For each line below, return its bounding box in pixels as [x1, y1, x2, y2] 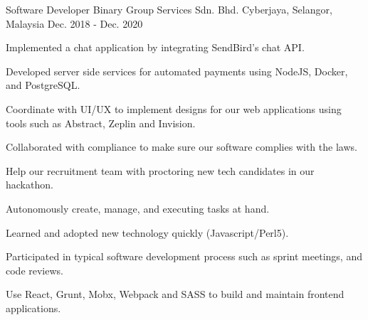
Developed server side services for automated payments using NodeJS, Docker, [6, 63, 348, 78]
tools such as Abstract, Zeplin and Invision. [6, 115, 196, 130]
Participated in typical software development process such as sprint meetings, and [6, 249, 362, 264]
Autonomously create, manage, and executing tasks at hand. [6, 201, 270, 215]
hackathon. [6, 177, 53, 192]
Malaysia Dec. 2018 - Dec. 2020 [6, 16, 143, 31]
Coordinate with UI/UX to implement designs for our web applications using [6, 101, 342, 116]
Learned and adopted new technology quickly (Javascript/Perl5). [6, 225, 289, 240]
